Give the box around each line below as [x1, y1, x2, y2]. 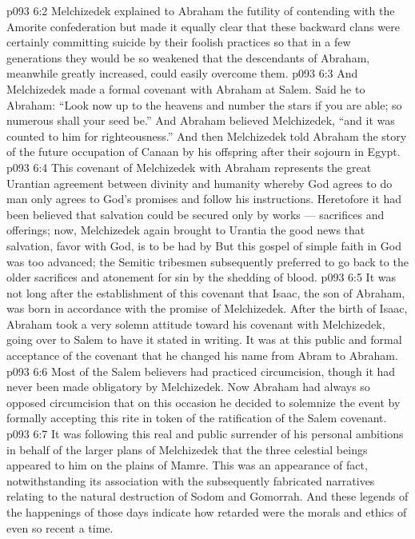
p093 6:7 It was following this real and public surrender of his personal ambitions [6, 425, 404, 442]
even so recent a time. [6, 519, 114, 536]
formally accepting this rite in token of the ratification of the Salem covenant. [6, 409, 387, 426]
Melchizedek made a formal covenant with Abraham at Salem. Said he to [6, 80, 365, 97]
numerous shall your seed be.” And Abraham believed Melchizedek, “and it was [6, 112, 395, 129]
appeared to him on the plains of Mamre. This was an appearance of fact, [6, 457, 368, 473]
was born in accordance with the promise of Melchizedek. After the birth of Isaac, [6, 300, 408, 317]
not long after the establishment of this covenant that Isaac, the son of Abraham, [6, 284, 405, 301]
